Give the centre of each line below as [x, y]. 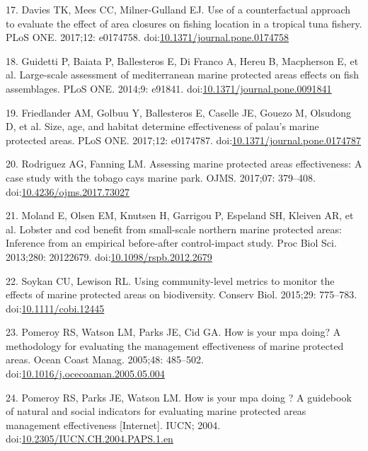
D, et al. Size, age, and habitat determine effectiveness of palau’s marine [162, 126]
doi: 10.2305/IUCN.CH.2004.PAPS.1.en [90, 439]
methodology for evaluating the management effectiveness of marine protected [175, 345]
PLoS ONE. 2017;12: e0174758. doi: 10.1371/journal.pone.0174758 [148, 37]
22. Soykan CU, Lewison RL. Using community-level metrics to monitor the [170, 280]
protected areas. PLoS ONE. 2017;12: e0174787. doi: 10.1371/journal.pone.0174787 [184, 140]
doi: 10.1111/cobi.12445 [55, 308]
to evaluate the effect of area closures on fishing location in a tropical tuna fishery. [184, 23]
